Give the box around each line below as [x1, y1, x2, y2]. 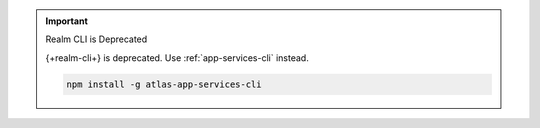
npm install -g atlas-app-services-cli [66, 78, 262, 90]
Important [45, 15, 89, 27]
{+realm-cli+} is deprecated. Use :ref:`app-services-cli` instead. [45, 51, 309, 64]
